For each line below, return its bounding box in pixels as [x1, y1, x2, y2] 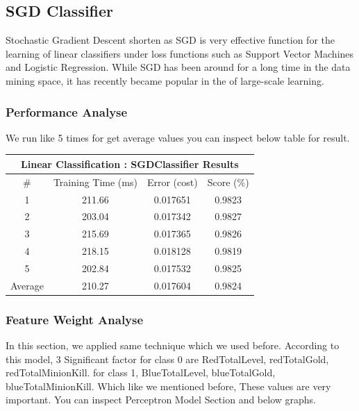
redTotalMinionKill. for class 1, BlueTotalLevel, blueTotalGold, [6, 365, 276, 380]
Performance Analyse [6, 103, 128, 120]
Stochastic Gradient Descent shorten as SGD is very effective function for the [6, 33, 335, 47]
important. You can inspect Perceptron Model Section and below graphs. [6, 392, 316, 407]
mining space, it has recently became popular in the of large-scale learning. [6, 73, 324, 87]
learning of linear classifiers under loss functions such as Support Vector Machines [6, 46, 354, 60]
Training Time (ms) [53, 174, 137, 189]
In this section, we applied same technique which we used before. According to [6, 338, 340, 353]
